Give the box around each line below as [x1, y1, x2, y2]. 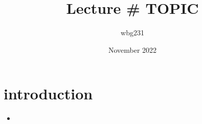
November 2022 [108, 44, 157, 55]
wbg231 [121, 27, 144, 38]
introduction [4, 83, 93, 104]
